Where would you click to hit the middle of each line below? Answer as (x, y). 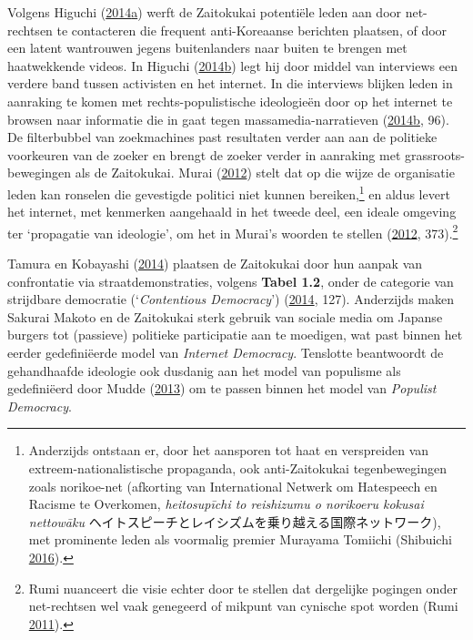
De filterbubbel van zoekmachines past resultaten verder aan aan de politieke (222, 137)
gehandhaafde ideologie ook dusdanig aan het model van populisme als (204, 370)
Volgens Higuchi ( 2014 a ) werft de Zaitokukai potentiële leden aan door (205, 12)
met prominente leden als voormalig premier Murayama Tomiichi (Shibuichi (240, 539)
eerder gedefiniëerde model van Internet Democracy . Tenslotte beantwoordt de (226, 352)
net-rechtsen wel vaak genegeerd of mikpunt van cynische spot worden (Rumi (243, 606)
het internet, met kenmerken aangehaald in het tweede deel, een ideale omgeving (232, 212)
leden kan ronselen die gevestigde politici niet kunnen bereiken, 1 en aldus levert (229, 192)
